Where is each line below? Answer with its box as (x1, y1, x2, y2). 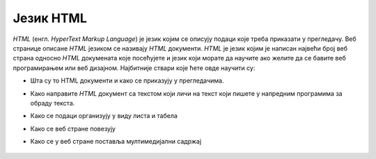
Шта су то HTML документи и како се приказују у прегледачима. (30, 76, 224, 85)
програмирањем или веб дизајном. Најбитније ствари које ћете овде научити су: (13, 63, 256, 72)
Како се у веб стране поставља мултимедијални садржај (30, 137, 202, 146)
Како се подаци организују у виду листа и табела (30, 112, 178, 120)
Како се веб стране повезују (30, 124, 116, 133)
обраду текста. (30, 99, 75, 107)
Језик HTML (13, 10, 87, 26)
